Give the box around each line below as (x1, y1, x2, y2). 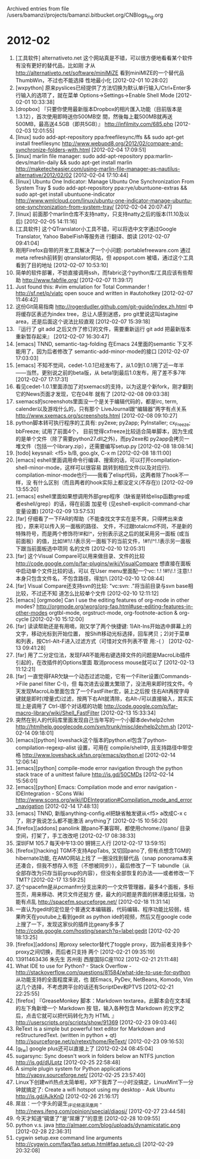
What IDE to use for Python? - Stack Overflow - (15, 962, 132, 970)
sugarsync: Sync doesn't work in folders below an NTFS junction (15, 1053, 175, 1060)
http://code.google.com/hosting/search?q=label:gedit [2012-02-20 (15, 927, 180, 934)
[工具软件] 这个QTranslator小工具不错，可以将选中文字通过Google (15, 225, 177, 232)
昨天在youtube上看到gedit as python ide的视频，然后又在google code (20, 913, 192, 920)
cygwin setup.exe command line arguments (15, 1135, 123, 1142)
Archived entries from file (7, 5, 69, 12)
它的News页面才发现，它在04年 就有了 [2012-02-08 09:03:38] (15, 390, 170, 397)
